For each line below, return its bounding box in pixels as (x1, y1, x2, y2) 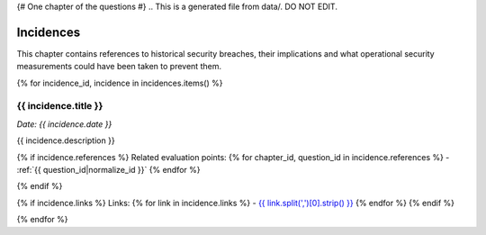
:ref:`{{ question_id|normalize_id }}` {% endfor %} (16, 165, 201, 175)
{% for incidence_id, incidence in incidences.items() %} (16, 77, 223, 88)
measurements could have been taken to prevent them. (16, 61, 222, 72)
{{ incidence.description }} (16, 135, 116, 146)
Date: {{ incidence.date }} (16, 118, 112, 130)
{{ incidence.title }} (16, 100, 103, 113)
